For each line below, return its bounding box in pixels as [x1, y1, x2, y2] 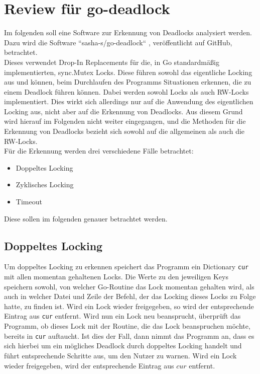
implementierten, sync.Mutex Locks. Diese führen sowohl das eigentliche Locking [4, 66, 252, 77]
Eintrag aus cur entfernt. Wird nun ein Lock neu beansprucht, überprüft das [4, 311, 241, 321]
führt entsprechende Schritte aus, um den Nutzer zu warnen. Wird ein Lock [4, 350, 237, 360]
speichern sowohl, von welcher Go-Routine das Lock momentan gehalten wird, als [4, 281, 254, 291]
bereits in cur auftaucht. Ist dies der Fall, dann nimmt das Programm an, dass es [4, 330, 254, 341]
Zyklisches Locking [16, 179, 74, 190]
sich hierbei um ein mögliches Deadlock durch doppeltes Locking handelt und [4, 340, 242, 351]
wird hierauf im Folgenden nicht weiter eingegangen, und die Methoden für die [4, 116, 246, 126]
